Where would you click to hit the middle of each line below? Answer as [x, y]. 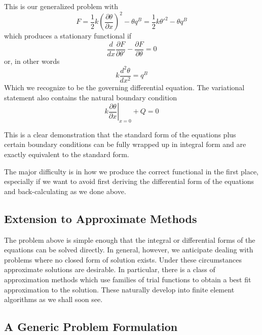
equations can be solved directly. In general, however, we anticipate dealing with [129, 250]
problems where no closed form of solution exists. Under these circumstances [123, 259]
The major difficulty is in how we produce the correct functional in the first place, [132, 171]
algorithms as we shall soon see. [53, 299]
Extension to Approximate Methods [101, 218]
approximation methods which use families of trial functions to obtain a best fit [128, 280]
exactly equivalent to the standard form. [67, 154]
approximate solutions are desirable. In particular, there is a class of [110, 269]
